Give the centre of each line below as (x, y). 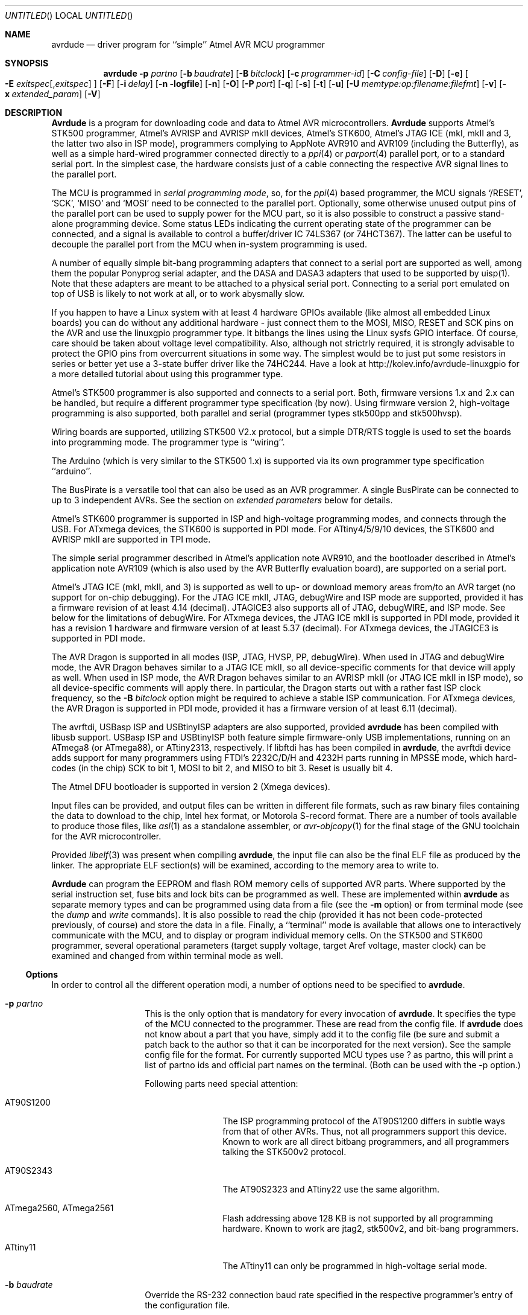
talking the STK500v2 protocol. (284, 1152)
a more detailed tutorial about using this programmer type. (167, 374)
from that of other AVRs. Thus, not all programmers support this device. (365, 1131)
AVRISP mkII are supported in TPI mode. (131, 539)
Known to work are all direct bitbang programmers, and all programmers (366, 1141)
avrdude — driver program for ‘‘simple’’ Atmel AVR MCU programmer (188, 44)
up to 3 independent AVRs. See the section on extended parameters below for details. (222, 500)
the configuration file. (187, 1305)
